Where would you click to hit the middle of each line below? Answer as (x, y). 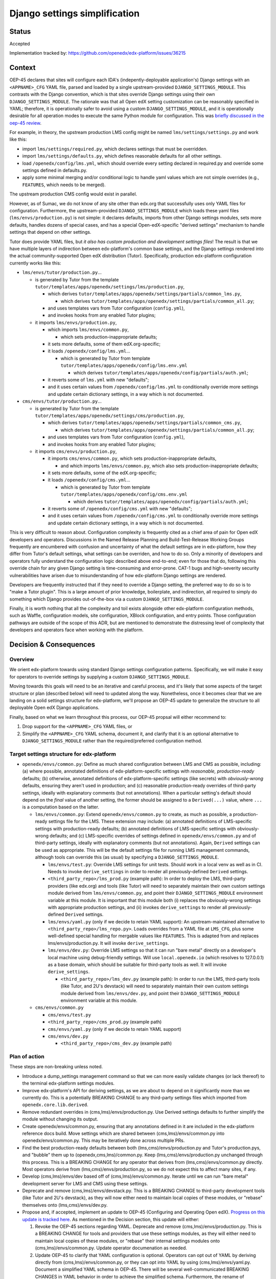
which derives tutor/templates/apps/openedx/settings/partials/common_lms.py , (145, 294)
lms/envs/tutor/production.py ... (62, 272)
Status (20, 31)
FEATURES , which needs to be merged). (64, 185)
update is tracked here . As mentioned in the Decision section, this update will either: (111, 1219)
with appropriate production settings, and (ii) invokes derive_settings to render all (137, 907)
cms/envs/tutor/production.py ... (62, 401)
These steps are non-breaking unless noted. (56, 1067)
